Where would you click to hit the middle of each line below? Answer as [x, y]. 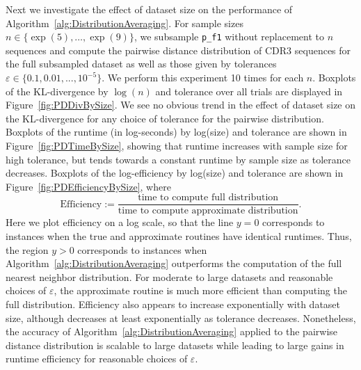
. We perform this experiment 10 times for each [203, 78]
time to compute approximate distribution [208, 211]
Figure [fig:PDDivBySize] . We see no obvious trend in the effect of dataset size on [181, 105]
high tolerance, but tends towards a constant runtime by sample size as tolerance [178, 159]
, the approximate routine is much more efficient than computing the [200, 290]
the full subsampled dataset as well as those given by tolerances [141, 64]
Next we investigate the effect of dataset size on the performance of [149, 9]
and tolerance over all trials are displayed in [249, 91]
